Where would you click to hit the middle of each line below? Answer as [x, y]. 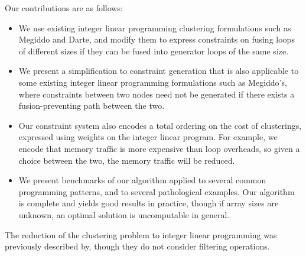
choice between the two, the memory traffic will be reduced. [127, 160]
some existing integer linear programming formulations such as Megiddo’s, [153, 82]
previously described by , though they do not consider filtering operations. [137, 246]
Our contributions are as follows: [64, 8]
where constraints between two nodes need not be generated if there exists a [157, 94]
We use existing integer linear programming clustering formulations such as [155, 27]
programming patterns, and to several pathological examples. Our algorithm [157, 191]
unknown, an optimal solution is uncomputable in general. [124, 214]
